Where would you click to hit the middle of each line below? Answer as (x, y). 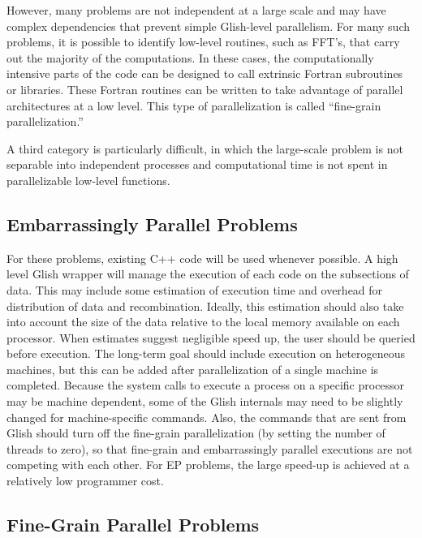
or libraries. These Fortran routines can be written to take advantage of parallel (205, 89)
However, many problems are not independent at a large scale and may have (196, 10)
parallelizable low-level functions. (88, 180)
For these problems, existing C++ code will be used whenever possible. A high (202, 258)
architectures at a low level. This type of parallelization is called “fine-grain (194, 105)
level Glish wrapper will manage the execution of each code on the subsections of (208, 274)
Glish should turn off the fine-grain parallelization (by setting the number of (196, 433)
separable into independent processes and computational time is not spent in (197, 164)
